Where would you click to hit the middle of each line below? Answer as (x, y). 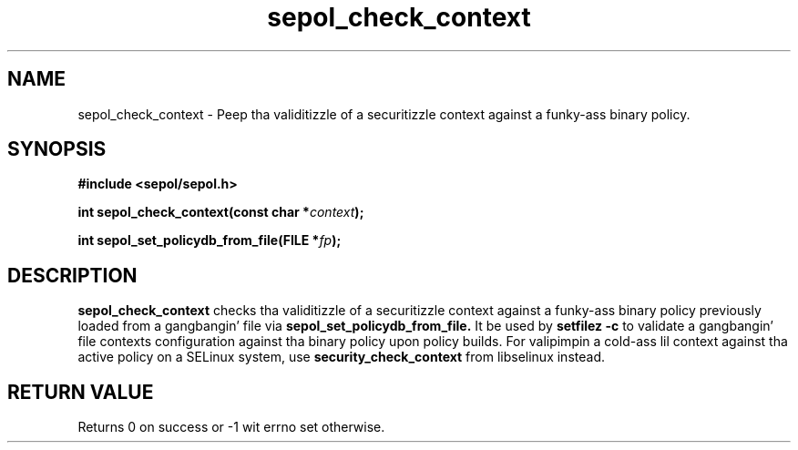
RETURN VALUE (81, 392)
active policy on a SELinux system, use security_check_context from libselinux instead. (341, 357)
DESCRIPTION (72, 275)
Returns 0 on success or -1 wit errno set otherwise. (231, 427)
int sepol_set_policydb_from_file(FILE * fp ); (210, 240)
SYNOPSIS (57, 149)
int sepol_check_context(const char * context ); (221, 212)
